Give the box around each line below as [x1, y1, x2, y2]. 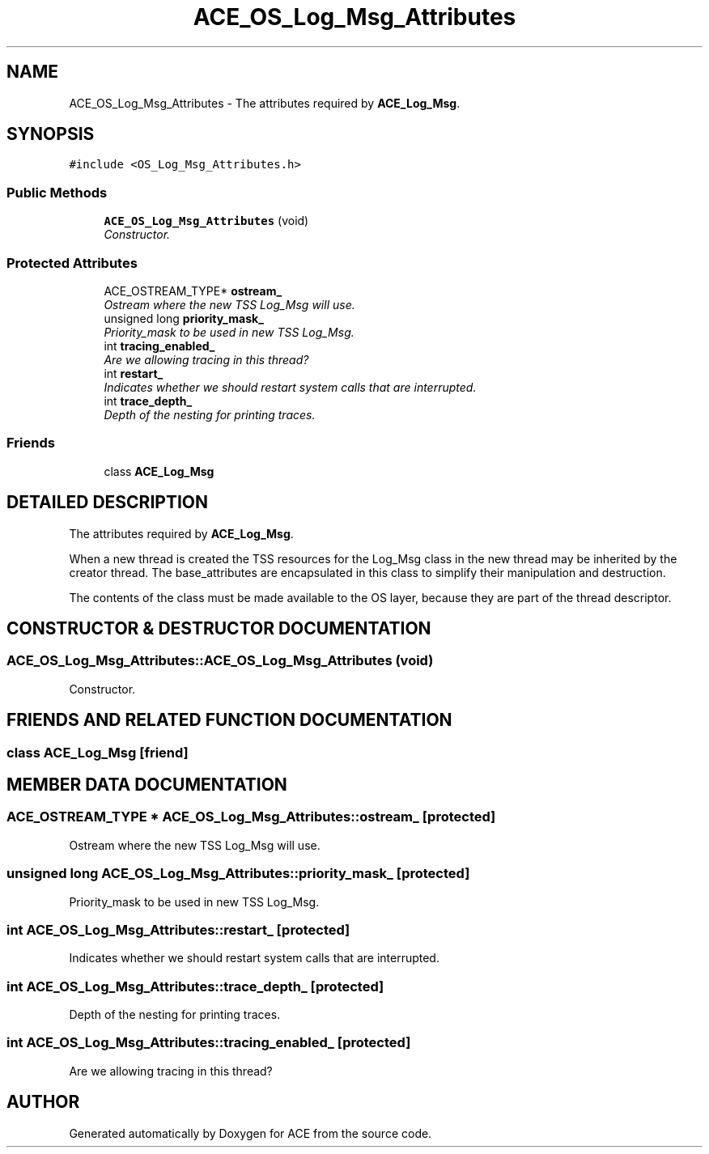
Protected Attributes [6, 254, 138, 271]
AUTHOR [6, 1092, 80, 1113]
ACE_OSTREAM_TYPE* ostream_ [104, 283, 282, 298]
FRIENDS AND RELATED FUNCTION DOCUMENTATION [6, 710, 452, 731]
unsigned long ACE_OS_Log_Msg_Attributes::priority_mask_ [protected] [6, 865, 470, 882]
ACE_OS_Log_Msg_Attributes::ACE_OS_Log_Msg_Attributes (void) [6, 652, 434, 669]
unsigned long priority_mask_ [104, 311, 264, 325]
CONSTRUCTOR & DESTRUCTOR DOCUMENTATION [6, 617, 431, 639]
